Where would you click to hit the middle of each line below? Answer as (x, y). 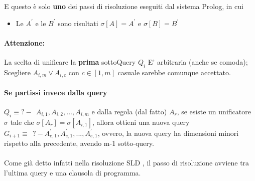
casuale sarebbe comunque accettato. (174, 72)
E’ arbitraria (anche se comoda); (198, 61)
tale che (22, 122)
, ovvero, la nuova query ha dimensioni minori (168, 133)
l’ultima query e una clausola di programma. (73, 173)
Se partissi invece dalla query (56, 92)
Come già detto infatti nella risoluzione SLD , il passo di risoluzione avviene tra (127, 163)
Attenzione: (25, 42)
